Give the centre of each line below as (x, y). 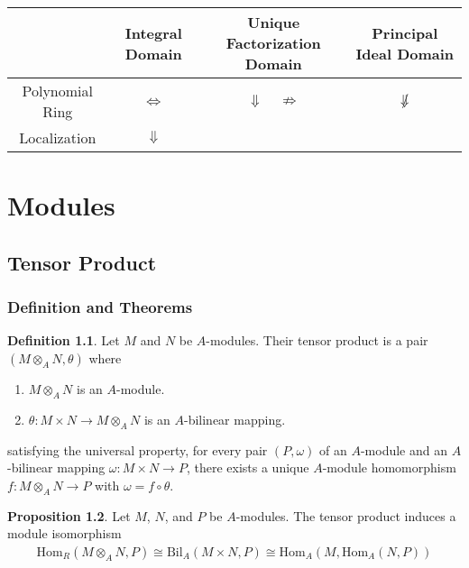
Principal (405, 32)
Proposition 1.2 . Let (69, 515)
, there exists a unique (248, 467)
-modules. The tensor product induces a (346, 515)
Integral (153, 32)
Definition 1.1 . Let (64, 340)
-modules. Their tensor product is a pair (317, 340)
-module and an (404, 449)
